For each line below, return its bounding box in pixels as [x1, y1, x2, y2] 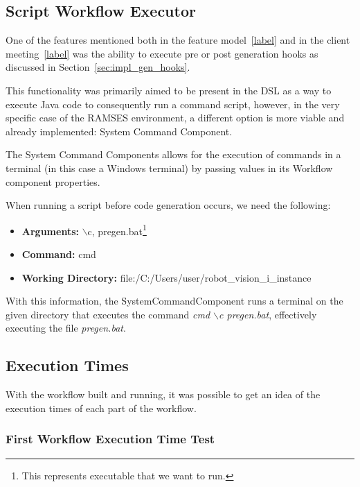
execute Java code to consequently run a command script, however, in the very [6, 96, 340, 111]
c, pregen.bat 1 [87, 221, 147, 238]
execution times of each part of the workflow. [6, 400, 197, 415]
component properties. [6, 174, 100, 189]
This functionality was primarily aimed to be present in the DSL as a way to [6, 83, 332, 97]
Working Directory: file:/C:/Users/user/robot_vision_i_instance [21, 270, 312, 284]
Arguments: [21, 223, 79, 238]
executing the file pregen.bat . [6, 321, 126, 335]
